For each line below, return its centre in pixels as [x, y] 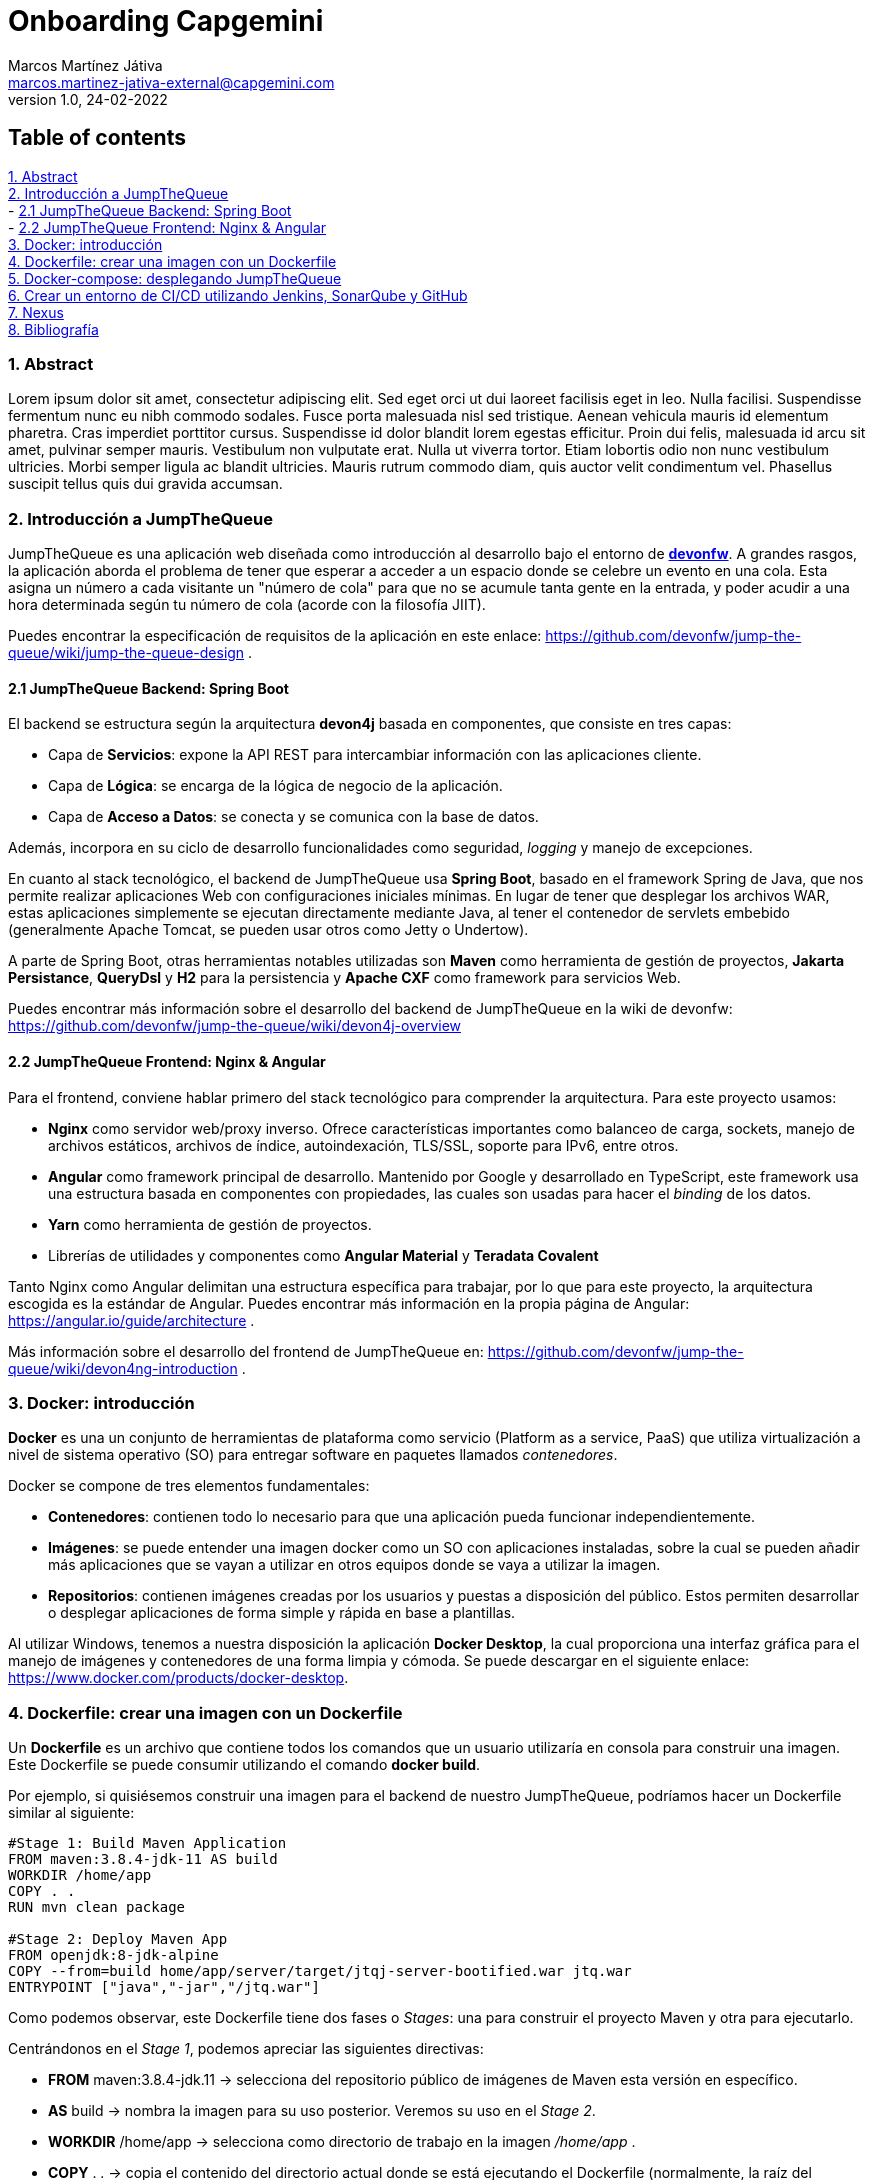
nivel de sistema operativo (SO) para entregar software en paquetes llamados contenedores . [313, 1455]
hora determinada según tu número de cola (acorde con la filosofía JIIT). [247, 605]
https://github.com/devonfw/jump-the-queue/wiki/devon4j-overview [235, 1026]
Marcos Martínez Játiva [85, 65]
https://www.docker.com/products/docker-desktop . [178, 1678]
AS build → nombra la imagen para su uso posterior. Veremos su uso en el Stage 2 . [322, 2111]
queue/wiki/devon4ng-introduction [123, 1368]
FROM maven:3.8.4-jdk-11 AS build [143, 1859]
